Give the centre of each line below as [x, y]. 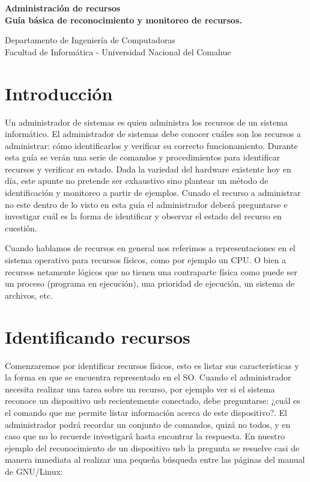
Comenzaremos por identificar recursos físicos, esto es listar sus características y [152, 365]
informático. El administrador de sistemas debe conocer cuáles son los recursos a [153, 134]
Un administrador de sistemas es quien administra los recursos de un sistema [146, 122]
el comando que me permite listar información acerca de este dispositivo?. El [146, 412]
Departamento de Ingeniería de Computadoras [90, 40]
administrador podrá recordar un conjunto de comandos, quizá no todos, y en [148, 424]
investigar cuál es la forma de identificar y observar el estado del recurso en [143, 216]
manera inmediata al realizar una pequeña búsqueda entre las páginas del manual [155, 459]
